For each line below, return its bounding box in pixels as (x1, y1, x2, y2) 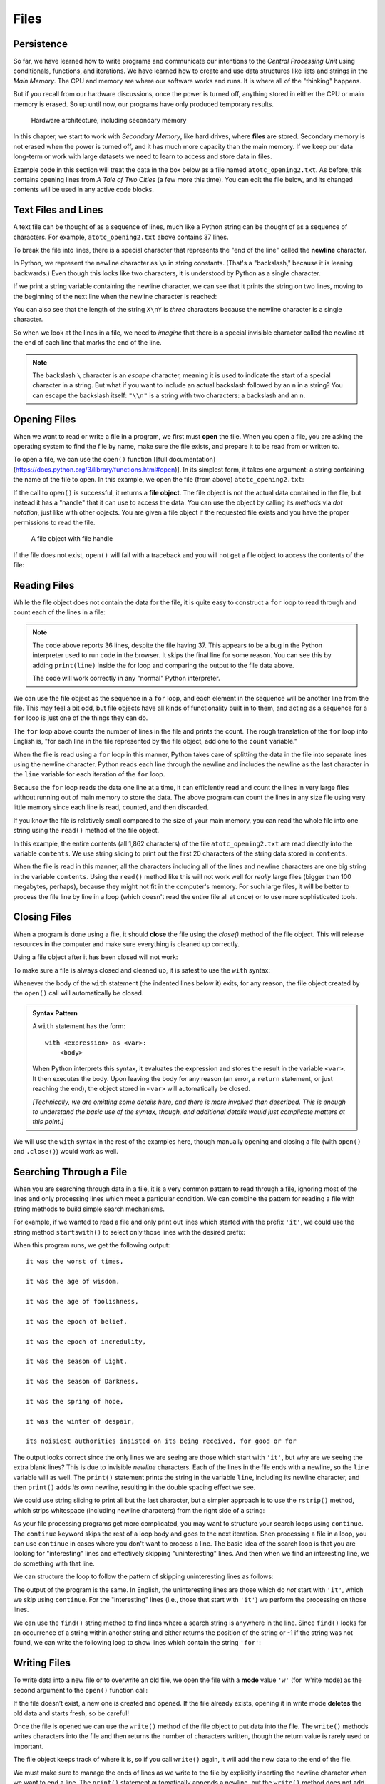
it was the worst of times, (26, 1257, 124, 1266)
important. (13, 1742, 44, 1750)
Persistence (13, 38, 68, 50)
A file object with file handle (31, 534, 113, 543)
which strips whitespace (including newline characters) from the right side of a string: (13, 1506, 265, 1514)
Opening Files (13, 413, 76, 425)
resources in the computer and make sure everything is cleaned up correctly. (13, 939, 240, 948)
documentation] (168, 455, 216, 464)
